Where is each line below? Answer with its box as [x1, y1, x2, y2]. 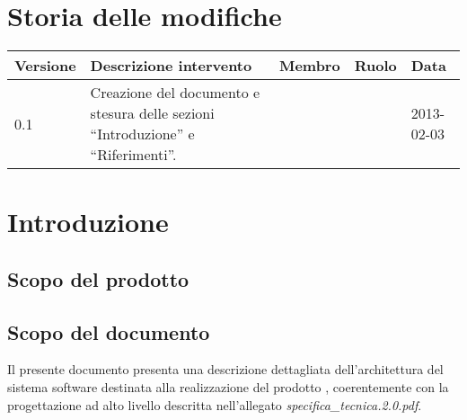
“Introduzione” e [90, 123, 195, 145]
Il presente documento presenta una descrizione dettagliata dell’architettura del [7, 360, 444, 379]
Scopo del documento [7, 317, 210, 345]
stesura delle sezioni [90, 103, 215, 124]
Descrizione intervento [90, 55, 252, 76]
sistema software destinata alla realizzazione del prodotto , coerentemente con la [7, 378, 449, 397]
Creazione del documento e [90, 82, 260, 103]
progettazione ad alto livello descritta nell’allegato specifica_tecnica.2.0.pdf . [7, 395, 422, 414]
